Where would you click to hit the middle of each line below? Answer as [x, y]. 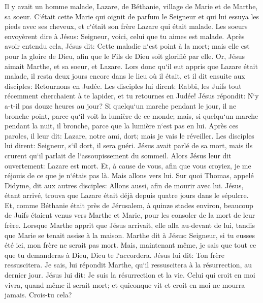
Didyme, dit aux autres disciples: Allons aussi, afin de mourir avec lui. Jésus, [124, 185]
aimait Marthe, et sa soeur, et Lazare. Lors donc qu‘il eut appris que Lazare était [131, 66]
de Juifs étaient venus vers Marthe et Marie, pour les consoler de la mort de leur [130, 215]
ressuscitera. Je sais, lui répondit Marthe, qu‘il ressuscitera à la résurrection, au [128, 265]
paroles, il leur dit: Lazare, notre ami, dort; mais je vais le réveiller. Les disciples [129, 135]
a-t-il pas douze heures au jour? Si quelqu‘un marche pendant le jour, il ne [121, 105]
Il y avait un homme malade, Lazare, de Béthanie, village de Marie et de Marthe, [131, 6]
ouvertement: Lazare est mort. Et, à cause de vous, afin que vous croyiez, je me [128, 165]
